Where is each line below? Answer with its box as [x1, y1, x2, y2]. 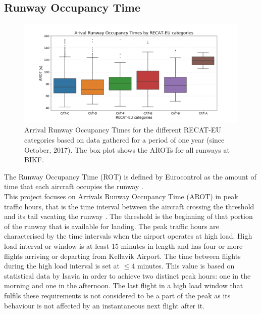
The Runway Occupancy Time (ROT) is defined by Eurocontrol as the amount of [4, 171, 256, 182]
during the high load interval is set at [4, 260, 120, 271]
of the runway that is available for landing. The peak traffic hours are [4, 220, 219, 231]
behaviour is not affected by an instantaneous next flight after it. [4, 300, 204, 310]
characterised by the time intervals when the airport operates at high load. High [4, 231, 252, 241]
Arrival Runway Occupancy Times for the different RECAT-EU [24, 124, 221, 135]
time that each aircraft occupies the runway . [4, 181, 143, 192]
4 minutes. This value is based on [131, 260, 235, 271]
